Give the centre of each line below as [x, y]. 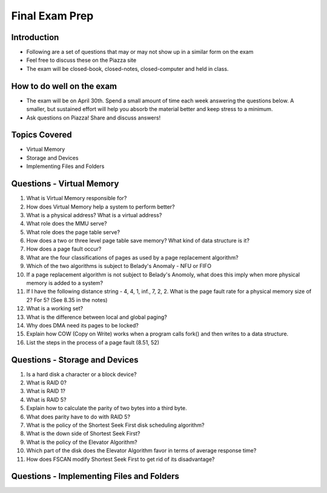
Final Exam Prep [52, 16]
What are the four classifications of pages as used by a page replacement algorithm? [132, 257]
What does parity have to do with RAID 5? [78, 417]
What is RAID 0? [46, 383]
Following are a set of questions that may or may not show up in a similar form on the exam [140, 52]
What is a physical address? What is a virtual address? [94, 215]
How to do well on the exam [64, 86]
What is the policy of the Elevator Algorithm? [82, 442]
